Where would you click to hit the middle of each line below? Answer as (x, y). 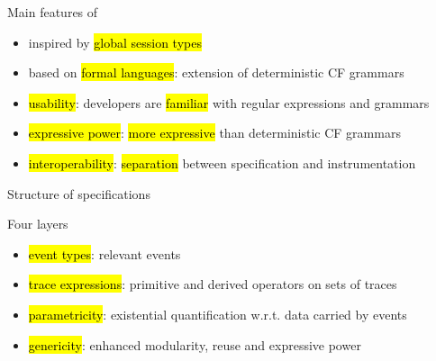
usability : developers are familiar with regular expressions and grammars (229, 102)
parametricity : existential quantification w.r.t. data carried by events (218, 314)
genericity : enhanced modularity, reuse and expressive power (195, 344)
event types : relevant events (104, 253)
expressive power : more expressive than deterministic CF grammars (214, 133)
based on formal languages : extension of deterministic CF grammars (216, 72)
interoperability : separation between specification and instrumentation (222, 162)
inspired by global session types (115, 42)
